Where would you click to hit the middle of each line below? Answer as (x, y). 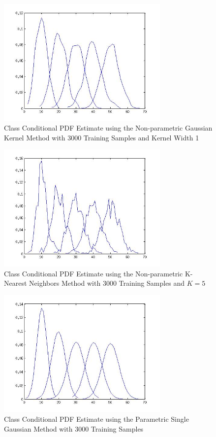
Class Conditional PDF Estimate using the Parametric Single (96, 419)
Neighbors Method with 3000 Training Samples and (107, 283)
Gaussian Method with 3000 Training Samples (74, 428)
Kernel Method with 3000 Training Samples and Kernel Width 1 (102, 137)
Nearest (15, 283)
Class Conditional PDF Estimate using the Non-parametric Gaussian (108, 128)
